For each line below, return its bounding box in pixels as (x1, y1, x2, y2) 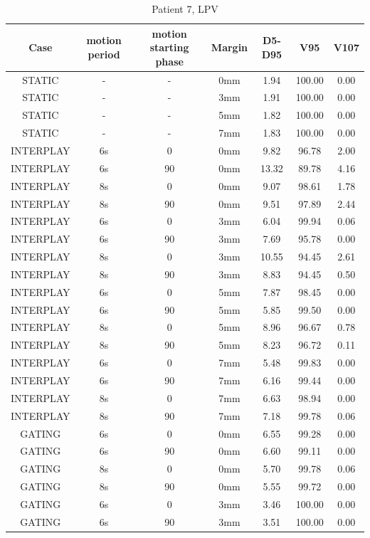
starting (149, 40, 189, 55)
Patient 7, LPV (152, 1, 218, 16)
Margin (211, 40, 248, 55)
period (88, 46, 120, 61)
